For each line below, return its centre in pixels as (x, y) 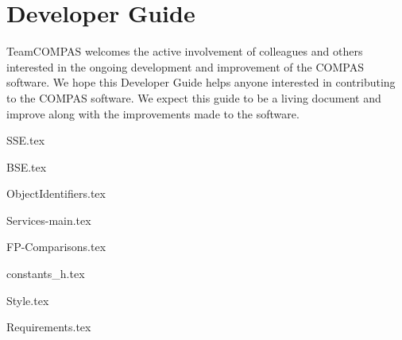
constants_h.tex (46, 274)
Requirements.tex (49, 327)
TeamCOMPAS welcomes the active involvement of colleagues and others (185, 51)
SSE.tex (26, 140)
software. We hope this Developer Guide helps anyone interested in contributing (201, 82)
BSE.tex (27, 166)
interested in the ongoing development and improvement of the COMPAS (185, 66)
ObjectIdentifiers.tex (56, 193)
